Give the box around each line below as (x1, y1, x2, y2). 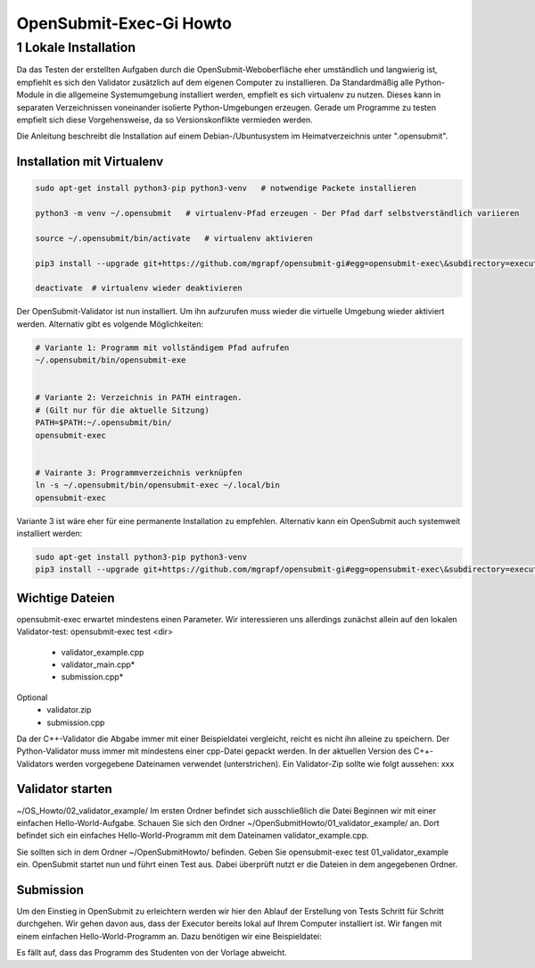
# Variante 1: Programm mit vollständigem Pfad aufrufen (35, 342, 290, 353)
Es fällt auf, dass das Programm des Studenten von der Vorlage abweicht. (16, 947, 287, 958)
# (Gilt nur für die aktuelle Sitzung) (35, 405, 210, 415)
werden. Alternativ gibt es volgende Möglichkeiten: (16, 318, 204, 330)
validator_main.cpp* (61, 659, 136, 670)
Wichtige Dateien (16, 590, 115, 605)
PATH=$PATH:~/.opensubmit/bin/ (35, 418, 173, 428)
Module (16, 89, 45, 100)
